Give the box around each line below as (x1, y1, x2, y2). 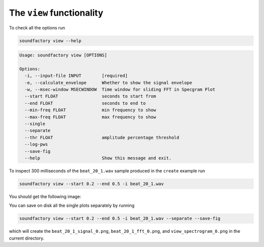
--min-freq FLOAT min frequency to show (24, 107, 156, 113)
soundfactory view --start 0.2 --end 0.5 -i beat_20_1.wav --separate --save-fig (19, 216, 221, 222)
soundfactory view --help (19, 38, 82, 44)
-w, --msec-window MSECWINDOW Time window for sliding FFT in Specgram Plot (24, 87, 216, 93)
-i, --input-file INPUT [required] (24, 73, 128, 78)
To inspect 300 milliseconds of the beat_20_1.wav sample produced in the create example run (9, 168, 205, 173)
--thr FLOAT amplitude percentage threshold (24, 135, 179, 140)
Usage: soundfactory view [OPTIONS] (19, 52, 108, 58)
